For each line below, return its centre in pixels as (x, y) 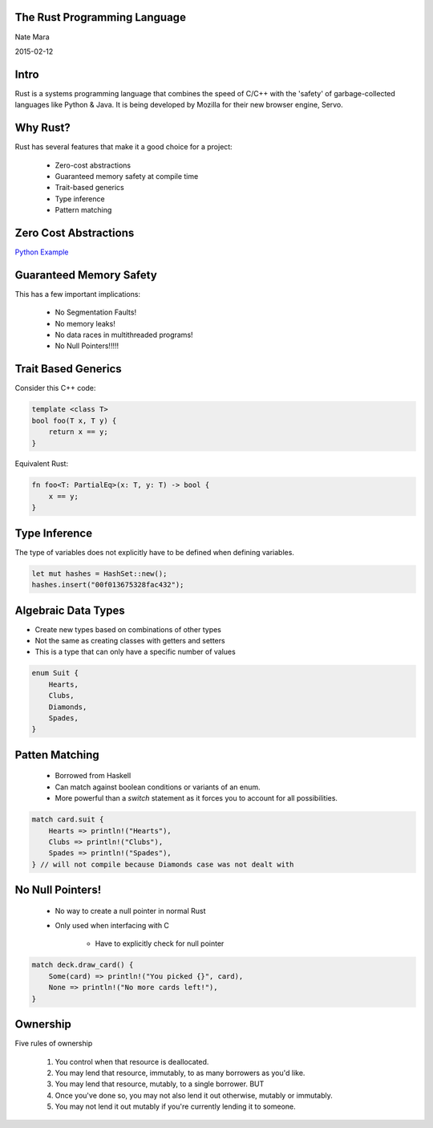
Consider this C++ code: (55, 388)
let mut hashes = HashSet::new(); (99, 573)
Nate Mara (32, 37)
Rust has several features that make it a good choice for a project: (123, 147)
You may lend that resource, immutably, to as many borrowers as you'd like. (180, 1073)
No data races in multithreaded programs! (124, 335)
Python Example (42, 252)
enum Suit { (55, 673)
